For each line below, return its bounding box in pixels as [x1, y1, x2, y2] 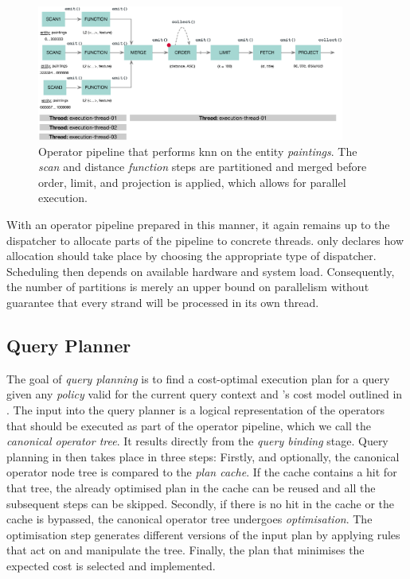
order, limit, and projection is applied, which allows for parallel [38, 173, 346, 190]
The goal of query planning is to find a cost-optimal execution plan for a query [6, 370, 390, 387]
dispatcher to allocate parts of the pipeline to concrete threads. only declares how [6, 231, 404, 248]
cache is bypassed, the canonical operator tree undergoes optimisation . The [6, 511, 373, 527]
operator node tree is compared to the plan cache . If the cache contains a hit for [6, 464, 397, 480]
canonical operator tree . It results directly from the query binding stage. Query [6, 433, 389, 449]
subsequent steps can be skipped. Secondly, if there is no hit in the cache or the [6, 495, 395, 511]
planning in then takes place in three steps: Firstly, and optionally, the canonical [6, 448, 400, 464]
